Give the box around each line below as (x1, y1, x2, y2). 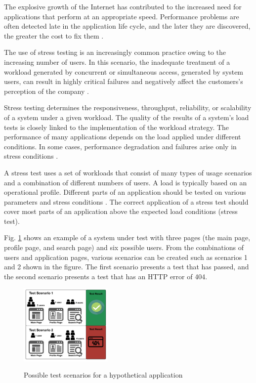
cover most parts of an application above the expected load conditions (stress (4, 206, 238, 216)
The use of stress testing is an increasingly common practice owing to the (4, 47, 226, 57)
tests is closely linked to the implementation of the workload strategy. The (4, 122, 229, 132)
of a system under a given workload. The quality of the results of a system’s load (4, 112, 249, 122)
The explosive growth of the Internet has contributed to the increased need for (4, 1, 242, 11)
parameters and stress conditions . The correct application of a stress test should (4, 196, 249, 207)
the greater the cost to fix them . (4, 30, 104, 41)
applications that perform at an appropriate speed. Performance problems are (4, 11, 239, 21)
